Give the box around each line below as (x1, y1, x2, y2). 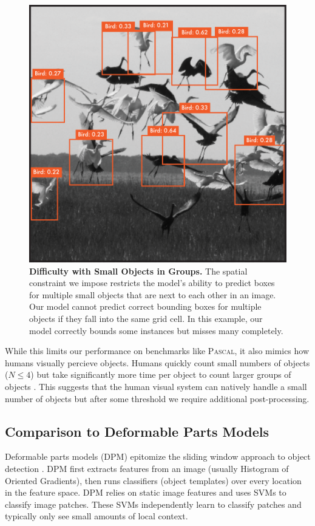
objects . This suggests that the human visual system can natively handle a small (5, 380, 307, 392)
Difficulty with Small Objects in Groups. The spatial (29, 264, 248, 277)
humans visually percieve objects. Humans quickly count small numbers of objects (5, 356, 310, 369)
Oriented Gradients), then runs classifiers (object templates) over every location (5, 474, 302, 487)
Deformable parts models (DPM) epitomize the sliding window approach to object (5, 450, 311, 463)
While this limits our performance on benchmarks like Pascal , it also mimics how (5, 344, 310, 357)
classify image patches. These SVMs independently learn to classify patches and (5, 497, 302, 510)
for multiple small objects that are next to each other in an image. (29, 288, 276, 301)
